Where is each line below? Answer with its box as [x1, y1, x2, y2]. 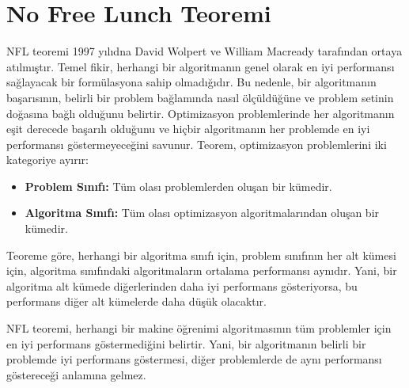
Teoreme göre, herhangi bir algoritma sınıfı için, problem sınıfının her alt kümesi [6, 246, 396, 263]
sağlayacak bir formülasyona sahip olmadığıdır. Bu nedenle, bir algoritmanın [6, 74, 377, 90]
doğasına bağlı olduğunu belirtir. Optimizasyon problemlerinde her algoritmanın [6, 105, 395, 121]
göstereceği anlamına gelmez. [6, 366, 146, 382]
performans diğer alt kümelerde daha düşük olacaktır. [6, 293, 267, 310]
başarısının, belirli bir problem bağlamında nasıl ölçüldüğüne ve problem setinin [6, 89, 394, 105]
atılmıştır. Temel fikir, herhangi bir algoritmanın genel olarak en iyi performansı [6, 58, 395, 74]
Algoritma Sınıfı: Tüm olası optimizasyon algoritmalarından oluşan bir [25, 204, 380, 221]
